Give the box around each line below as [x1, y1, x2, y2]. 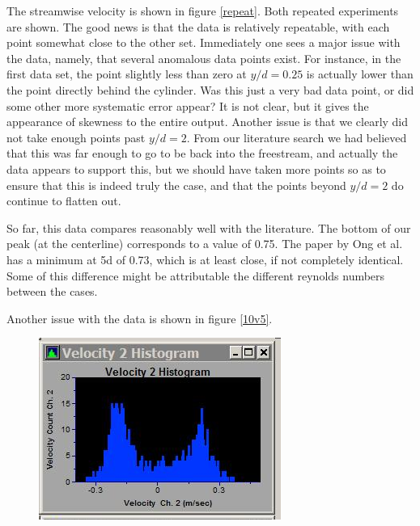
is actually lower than [306, 65, 414, 82]
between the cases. [6, 283, 98, 300]
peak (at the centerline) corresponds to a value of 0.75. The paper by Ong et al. [6, 235, 403, 252]
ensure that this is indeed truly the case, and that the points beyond [6, 176, 346, 193]
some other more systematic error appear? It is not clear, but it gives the [6, 97, 369, 114]
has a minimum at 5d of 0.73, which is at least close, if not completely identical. [6, 250, 404, 267]
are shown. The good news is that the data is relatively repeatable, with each [6, 18, 390, 35]
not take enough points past [6, 128, 146, 145]
